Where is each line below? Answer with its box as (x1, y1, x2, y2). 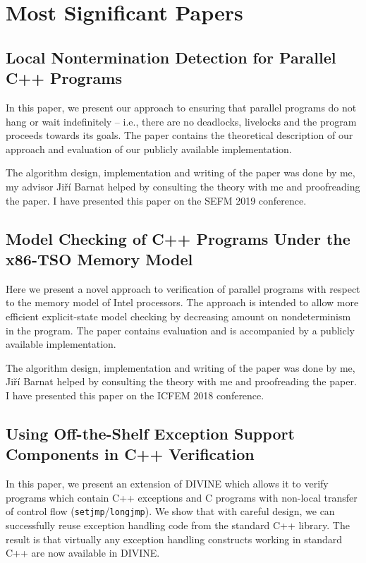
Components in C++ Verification (6, 443, 255, 465)
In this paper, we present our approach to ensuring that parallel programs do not (6, 99, 357, 114)
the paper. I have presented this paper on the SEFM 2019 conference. (6, 193, 307, 207)
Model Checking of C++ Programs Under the (6, 227, 350, 249)
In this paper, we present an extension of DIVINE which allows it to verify (6, 476, 329, 491)
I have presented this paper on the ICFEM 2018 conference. (6, 387, 264, 402)
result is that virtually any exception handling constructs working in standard (6, 531, 343, 546)
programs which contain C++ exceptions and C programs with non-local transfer (6, 490, 358, 504)
